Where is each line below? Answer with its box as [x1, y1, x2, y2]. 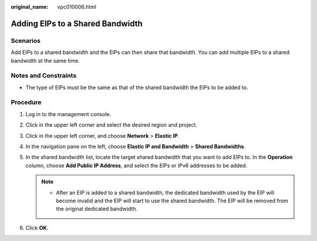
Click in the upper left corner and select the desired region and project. [25, 121, 198, 128]
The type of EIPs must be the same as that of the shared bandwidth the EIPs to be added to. [25, 84, 248, 91]
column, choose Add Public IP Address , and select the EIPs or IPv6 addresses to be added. [25, 162, 248, 169]
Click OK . [25, 224, 49, 231]
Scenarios [11, 36, 41, 45]
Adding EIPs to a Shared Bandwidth [11, 18, 143, 29]
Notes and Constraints [11, 72, 77, 80]
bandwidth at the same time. [11, 57, 80, 64]
